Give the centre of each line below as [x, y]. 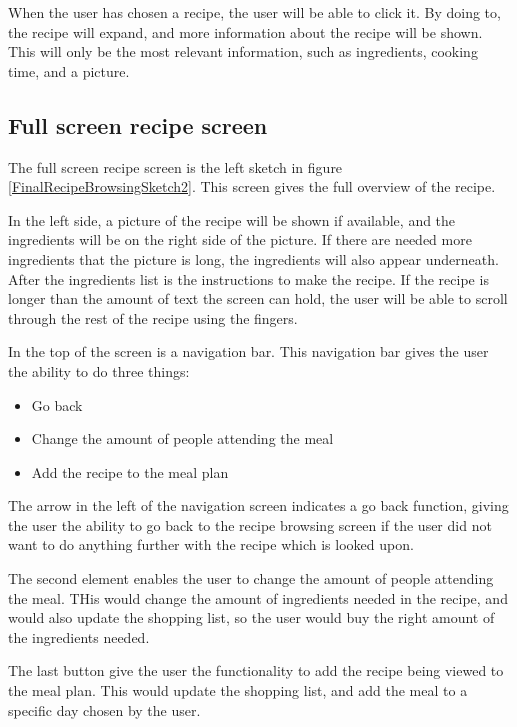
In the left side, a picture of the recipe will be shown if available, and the [232, 219]
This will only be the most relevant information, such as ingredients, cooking [243, 51]
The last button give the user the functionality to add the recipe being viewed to [256, 670]
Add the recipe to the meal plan [130, 471]
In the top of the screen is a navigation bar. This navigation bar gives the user [248, 351]
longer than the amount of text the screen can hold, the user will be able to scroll [258, 298]
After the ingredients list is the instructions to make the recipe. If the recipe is [248, 278]
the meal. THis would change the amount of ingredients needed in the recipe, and [258, 597]
